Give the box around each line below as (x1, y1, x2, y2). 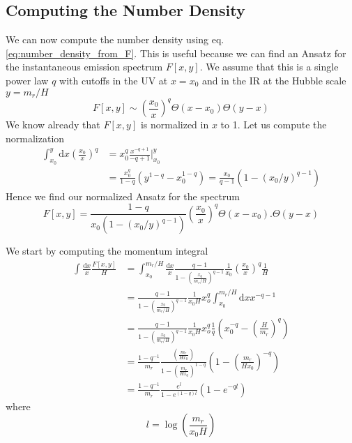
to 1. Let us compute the (220, 117, 327, 132)
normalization (6, 130, 65, 145)
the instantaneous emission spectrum (6, 59, 163, 74)
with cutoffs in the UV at (59, 73, 168, 87)
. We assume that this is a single (199, 59, 339, 74)
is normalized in (140, 117, 209, 132)
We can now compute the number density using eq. (6, 32, 224, 47)
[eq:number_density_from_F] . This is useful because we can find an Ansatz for (6, 45, 346, 60)
